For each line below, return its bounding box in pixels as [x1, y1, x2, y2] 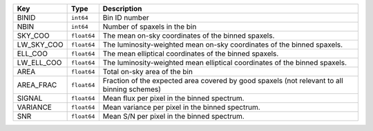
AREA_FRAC [17, 80, 57, 89]
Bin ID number [102, 13, 149, 22]
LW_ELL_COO [17, 58, 62, 67]
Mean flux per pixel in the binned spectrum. [102, 93, 245, 103]
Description [102, 4, 142, 13]
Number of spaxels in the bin [102, 22, 197, 31]
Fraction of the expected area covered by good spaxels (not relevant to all [102, 76, 343, 85]
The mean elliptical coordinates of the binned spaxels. [102, 49, 279, 58]
